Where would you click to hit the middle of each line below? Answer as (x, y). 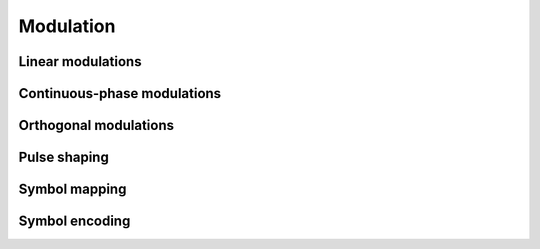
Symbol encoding (74, 221)
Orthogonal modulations (96, 125)
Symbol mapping (72, 189)
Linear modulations (80, 61)
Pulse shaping (63, 157)
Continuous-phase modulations (120, 93)
